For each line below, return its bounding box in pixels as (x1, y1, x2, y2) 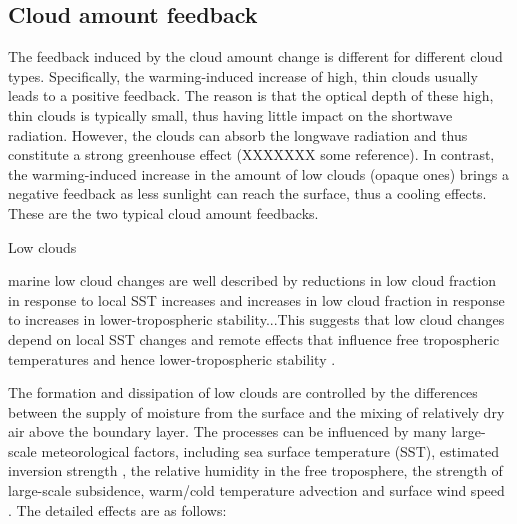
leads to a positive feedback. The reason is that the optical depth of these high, (8, 85, 494, 106)
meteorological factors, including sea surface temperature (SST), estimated (41, 440, 499, 461)
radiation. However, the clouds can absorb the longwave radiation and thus (8, 124, 468, 145)
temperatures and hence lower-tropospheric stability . (8, 348, 336, 369)
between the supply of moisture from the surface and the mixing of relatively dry (8, 401, 505, 422)
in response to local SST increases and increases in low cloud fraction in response (8, 289, 505, 310)
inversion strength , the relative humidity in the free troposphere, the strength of (8, 460, 503, 481)
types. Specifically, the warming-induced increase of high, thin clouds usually (8, 65, 478, 86)
